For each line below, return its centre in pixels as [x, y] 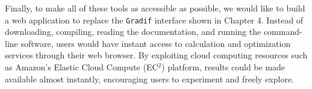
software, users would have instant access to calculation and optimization [156, 43]
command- [283, 32]
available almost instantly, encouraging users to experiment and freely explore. [150, 78]
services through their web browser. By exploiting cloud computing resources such [156, 55]
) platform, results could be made [223, 67]
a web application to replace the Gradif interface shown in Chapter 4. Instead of [154, 20]
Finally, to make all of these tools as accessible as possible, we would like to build [155, 8]
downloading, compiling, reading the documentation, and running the [133, 32]
